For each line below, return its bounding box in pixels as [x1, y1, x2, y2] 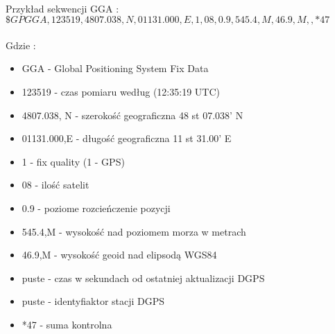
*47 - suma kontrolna [22, 317, 112, 331]
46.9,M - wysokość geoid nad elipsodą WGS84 [22, 247, 217, 262]
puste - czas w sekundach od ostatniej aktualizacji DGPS [22, 270, 265, 285]
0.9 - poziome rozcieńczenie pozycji [22, 200, 171, 215]
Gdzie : [6, 37, 36, 52]
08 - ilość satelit [22, 177, 89, 192]
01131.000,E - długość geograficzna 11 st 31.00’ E [22, 131, 232, 146]
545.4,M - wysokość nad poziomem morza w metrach [22, 224, 246, 238]
